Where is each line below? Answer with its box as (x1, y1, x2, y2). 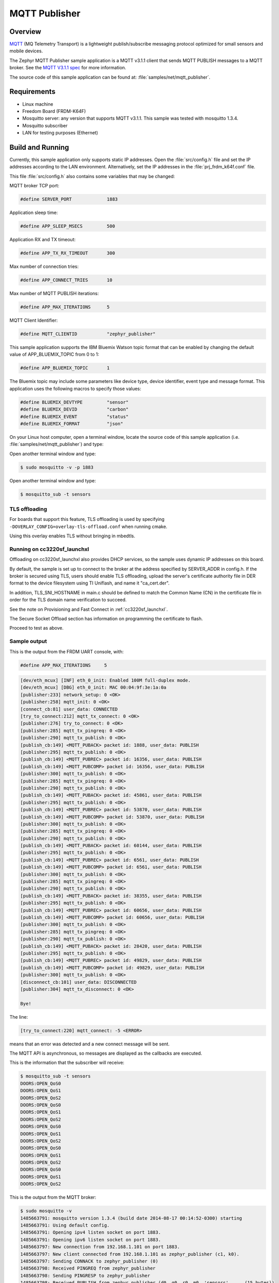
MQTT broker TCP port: (9, 183, 59, 189)
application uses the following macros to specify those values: (9, 385, 142, 392)
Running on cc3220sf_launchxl (9, 546, 89, 553)
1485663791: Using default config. (20, 1222, 110, 1228)
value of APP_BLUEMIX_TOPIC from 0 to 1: (9, 352, 99, 358)
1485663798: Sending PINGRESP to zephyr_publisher (20, 1273, 151, 1278)
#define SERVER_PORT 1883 (20, 197, 118, 202)
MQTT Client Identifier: (9, 317, 58, 323)
